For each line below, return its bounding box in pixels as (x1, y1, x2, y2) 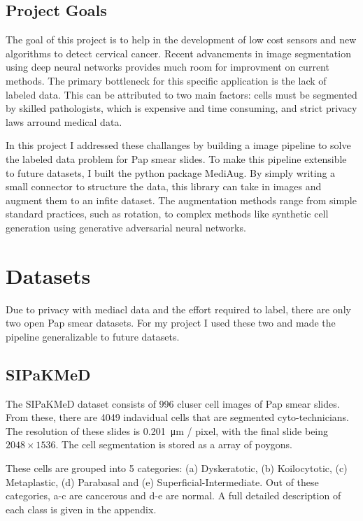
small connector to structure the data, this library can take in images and (6, 179, 322, 194)
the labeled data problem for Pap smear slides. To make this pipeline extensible (6, 151, 347, 166)
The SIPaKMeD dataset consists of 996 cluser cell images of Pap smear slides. (6, 396, 340, 411)
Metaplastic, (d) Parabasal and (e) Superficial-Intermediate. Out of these (6, 474, 319, 489)
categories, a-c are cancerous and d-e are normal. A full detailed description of (6, 488, 341, 503)
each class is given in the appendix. (6, 501, 157, 516)
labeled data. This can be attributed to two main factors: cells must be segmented (6, 87, 357, 101)
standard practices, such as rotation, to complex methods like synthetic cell (6, 206, 329, 221)
